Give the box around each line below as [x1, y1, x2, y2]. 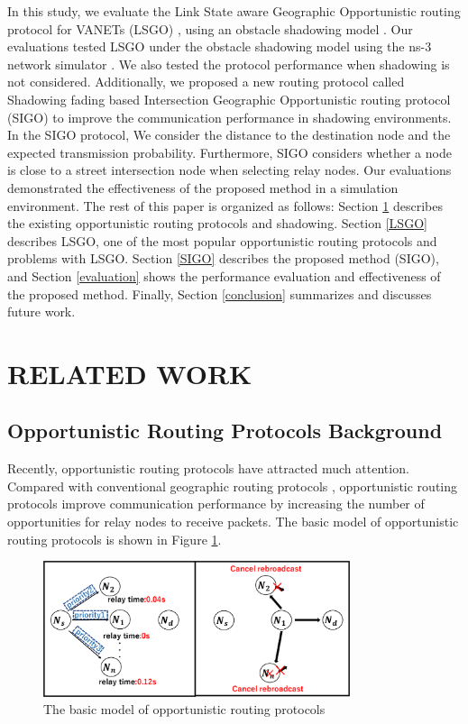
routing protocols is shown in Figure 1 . [7, 529, 222, 548]
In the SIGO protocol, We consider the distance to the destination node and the [7, 125, 451, 144]
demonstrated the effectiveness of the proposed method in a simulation [7, 178, 399, 197]
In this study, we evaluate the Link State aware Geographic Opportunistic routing [7, 2, 461, 20]
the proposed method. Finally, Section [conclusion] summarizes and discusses [7, 284, 432, 303]
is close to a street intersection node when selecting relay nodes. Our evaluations [7, 160, 452, 179]
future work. [7, 302, 76, 321]
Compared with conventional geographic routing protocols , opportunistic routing [7, 476, 458, 495]
